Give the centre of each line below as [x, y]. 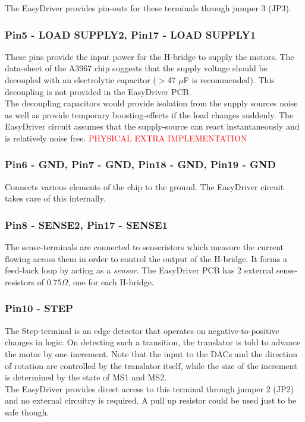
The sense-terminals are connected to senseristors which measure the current [144, 247]
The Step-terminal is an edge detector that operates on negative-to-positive [142, 330]
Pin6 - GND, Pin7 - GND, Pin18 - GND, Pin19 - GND [140, 164]
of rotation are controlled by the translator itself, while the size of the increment [151, 365]
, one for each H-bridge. [111, 281]
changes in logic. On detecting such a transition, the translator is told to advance [153, 342]
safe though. [27, 412]
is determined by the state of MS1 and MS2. [86, 377]
